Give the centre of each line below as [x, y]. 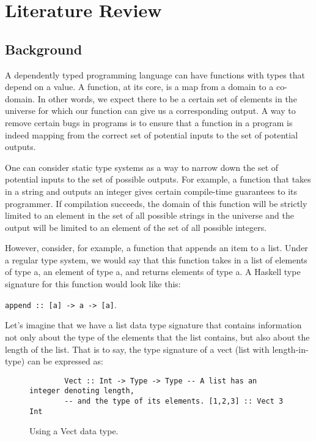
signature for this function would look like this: [93, 284]
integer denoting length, [82, 391]
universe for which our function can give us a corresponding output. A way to [150, 111]
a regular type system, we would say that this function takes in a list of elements [156, 259]
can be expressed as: [65, 361]
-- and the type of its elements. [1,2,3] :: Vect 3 [174, 401]
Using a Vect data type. [74, 431]
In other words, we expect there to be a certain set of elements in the [167, 98]
